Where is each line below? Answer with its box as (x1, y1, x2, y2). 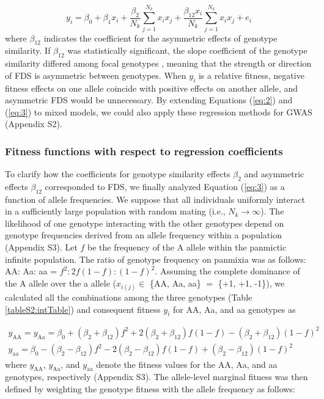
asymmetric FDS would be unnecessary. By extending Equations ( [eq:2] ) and (5, 93, 293, 106)
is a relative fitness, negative (198, 68, 304, 81)
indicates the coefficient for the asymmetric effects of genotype (43, 31, 278, 44)
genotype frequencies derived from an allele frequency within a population (5, 229, 282, 241)
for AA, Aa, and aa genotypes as (172, 302, 296, 315)
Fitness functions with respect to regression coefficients (5, 143, 283, 158)
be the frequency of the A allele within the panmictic (87, 241, 287, 254)
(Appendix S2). (5, 117, 62, 130)
